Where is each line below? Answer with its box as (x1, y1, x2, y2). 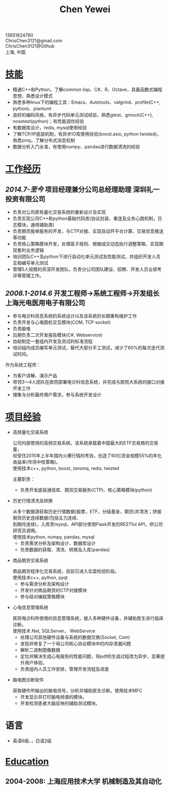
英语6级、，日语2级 (12, 738, 52, 744)
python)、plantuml (12, 106, 52, 112)
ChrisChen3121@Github (5, 43, 55, 49)
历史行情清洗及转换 (12, 497, 53, 503)
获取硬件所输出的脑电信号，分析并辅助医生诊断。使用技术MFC (12, 687, 143, 693)
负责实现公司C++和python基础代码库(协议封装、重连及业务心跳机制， (12, 215, 158, 222)
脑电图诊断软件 (12, 677, 44, 683)
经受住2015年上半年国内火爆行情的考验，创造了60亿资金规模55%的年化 (12, 452, 162, 458)
